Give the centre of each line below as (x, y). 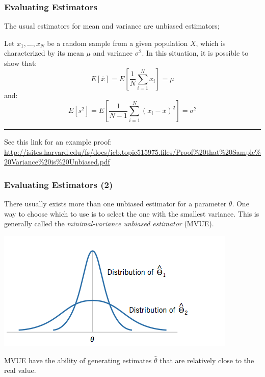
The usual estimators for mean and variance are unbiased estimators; (112, 26)
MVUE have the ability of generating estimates (78, 360)
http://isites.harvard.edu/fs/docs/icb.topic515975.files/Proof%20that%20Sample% (132, 151)
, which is (211, 43)
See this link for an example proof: (58, 142)
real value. (20, 370)
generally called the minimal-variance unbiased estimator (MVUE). (109, 223)
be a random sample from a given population (117, 43)
